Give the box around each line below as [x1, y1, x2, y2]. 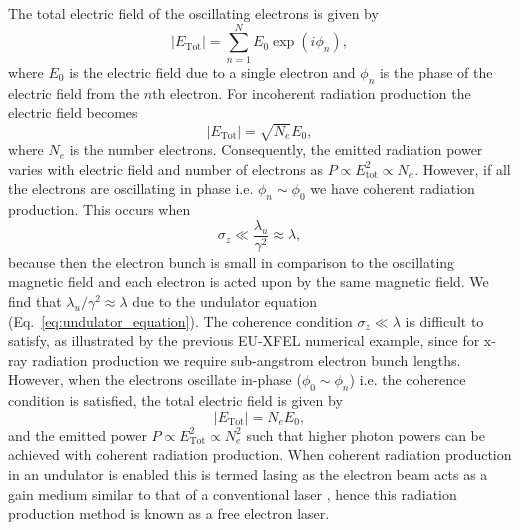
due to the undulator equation [132, 291, 318, 312]
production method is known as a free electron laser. [8, 503, 330, 524]
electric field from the [8, 82, 140, 103]
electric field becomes [8, 102, 138, 123]
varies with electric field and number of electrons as [8, 158, 323, 179]
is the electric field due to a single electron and [69, 61, 356, 82]
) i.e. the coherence [349, 369, 466, 390]
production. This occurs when [8, 199, 191, 220]
